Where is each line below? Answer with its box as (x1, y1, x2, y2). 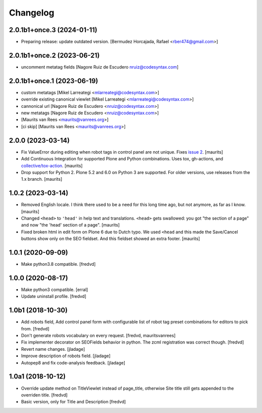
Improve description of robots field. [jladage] (21, 353, 111, 359)
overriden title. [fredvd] (21, 392, 68, 398)
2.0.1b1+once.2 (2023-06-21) (9, 51, 100, 59)
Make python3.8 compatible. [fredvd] (21, 261, 96, 267)
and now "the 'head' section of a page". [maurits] (21, 222, 120, 228)
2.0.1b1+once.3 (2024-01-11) (9, 26, 98, 34)
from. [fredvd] (21, 326, 49, 331)
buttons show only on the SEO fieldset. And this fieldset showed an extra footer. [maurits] (21, 236, 200, 241)
